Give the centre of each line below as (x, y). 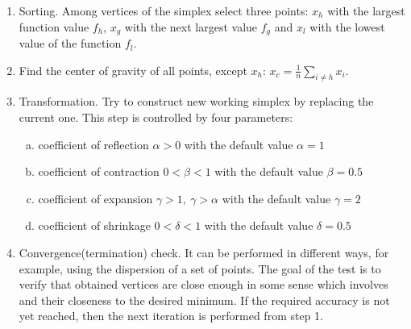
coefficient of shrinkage (94, 225)
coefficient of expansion (95, 198)
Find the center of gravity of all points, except (133, 70)
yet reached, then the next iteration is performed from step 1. (171, 316)
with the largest (366, 10)
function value (54, 26)
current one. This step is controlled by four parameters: (156, 117)
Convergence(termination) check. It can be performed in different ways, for (204, 252)
